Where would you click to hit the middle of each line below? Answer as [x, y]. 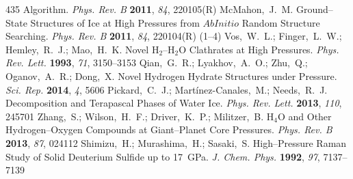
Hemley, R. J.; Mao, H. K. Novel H [82, 49]
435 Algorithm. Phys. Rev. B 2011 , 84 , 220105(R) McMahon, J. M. [149, 9]
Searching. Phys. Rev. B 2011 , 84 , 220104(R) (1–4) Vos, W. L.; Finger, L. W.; [174, 36]
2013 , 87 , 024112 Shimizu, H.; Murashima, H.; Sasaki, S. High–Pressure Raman [176, 142]
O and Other [304, 116]
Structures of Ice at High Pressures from [115, 22]
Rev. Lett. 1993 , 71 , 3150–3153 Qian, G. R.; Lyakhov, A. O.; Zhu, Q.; [157, 63]
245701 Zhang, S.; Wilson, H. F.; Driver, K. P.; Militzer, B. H [140, 116]
